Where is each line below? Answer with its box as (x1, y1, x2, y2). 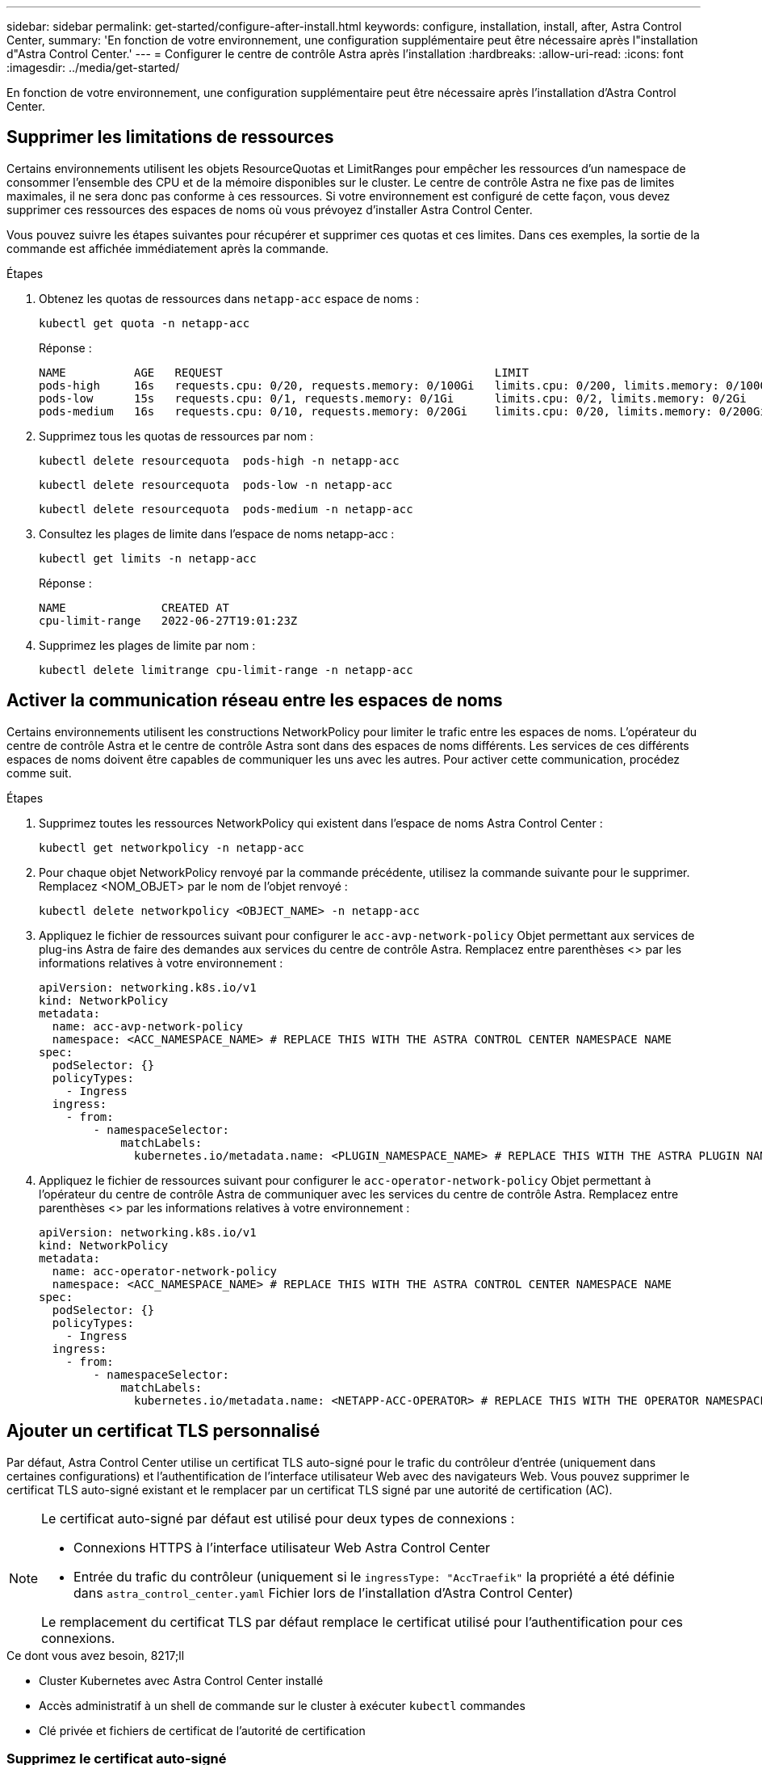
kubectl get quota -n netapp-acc (39, 316, 250, 330)
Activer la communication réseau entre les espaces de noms (6, 690, 503, 711)
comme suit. (6, 765, 72, 780)
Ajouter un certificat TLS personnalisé (6, 1421, 320, 1442)
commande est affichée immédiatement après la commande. (6, 241, 329, 255)
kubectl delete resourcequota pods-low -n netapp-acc (39, 478, 393, 491)
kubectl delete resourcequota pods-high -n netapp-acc (39, 453, 400, 467)
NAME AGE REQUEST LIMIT (39, 365, 529, 379)
